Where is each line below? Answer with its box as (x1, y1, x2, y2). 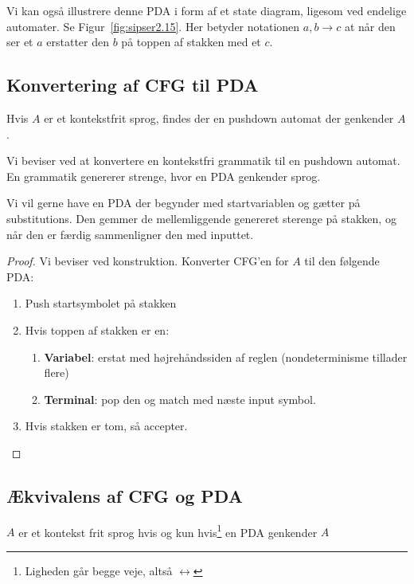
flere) (44, 364, 69, 381)
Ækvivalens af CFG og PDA (6, 483, 243, 508)
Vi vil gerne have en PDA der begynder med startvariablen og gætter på (6, 194, 361, 211)
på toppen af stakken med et (121, 33, 261, 50)
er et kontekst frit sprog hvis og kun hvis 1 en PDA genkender (18, 521, 318, 540)
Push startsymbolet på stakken (25, 295, 177, 312)
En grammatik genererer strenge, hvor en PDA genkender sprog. (6, 167, 321, 184)
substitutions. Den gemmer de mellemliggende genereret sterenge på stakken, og (6, 210, 396, 226)
